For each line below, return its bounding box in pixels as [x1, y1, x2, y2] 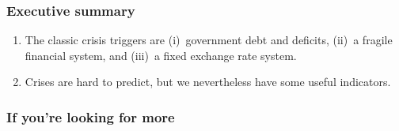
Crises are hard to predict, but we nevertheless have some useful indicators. [25, 73, 391, 90]
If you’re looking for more [6, 107, 175, 126]
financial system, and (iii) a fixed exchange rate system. [25, 47, 297, 63]
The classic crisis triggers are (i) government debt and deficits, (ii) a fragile [25, 32, 393, 48]
